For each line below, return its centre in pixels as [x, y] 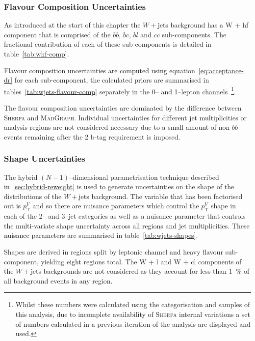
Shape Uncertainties [45, 158]
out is [13, 206]
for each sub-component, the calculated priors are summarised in [112, 80]
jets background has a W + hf [203, 25]
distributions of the [33, 196]
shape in [223, 206]
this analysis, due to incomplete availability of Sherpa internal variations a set [133, 314]
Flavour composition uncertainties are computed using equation [100, 70]
